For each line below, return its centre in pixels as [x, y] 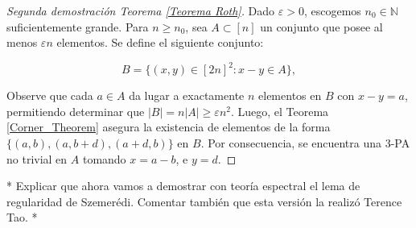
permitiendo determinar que [76, 111]
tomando [104, 158]
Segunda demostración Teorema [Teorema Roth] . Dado [141, 10]
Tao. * [22, 217]
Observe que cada [50, 95]
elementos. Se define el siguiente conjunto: [160, 42]
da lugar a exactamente [187, 95]
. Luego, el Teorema [280, 111]
